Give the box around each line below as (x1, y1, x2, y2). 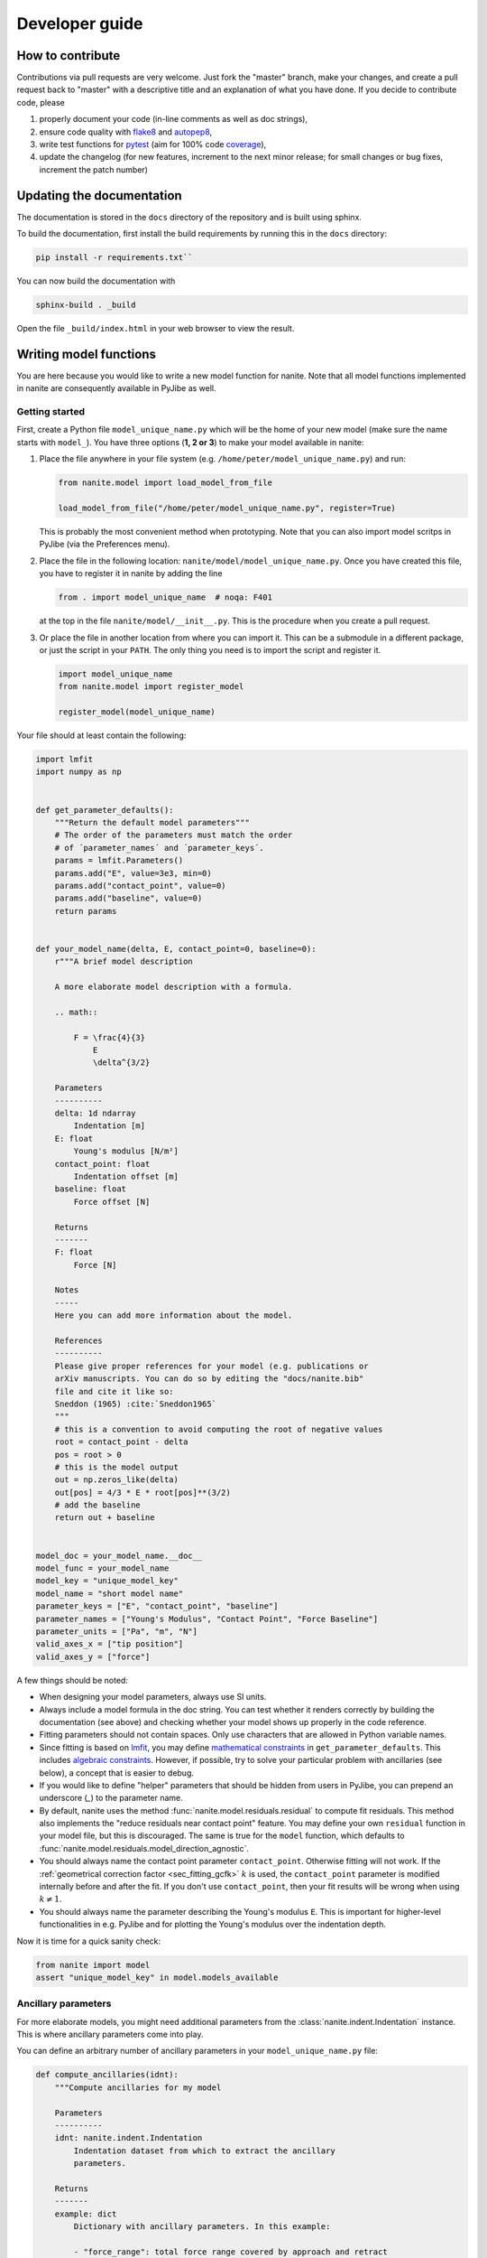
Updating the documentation (16, 188, 182, 203)
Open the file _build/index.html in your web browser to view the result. (16, 323, 295, 334)
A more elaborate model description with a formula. (54, 982, 293, 993)
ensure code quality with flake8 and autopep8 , (39, 126, 213, 137)
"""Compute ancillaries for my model (54, 2082, 222, 2093)
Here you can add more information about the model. (54, 1311, 293, 1320)
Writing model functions (16, 346, 157, 361)
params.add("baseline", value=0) (54, 893, 203, 903)
